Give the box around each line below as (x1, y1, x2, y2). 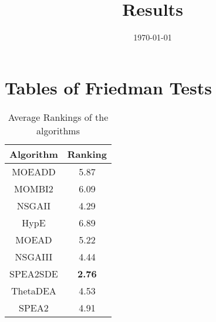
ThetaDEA (11, 283, 56, 297)
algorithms (36, 123, 80, 137)
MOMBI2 (14, 181, 53, 195)
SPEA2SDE (9, 266, 58, 280)
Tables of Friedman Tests (5, 75, 212, 99)
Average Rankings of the (8, 110, 109, 124)
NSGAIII (15, 249, 53, 263)
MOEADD (12, 164, 56, 178)
